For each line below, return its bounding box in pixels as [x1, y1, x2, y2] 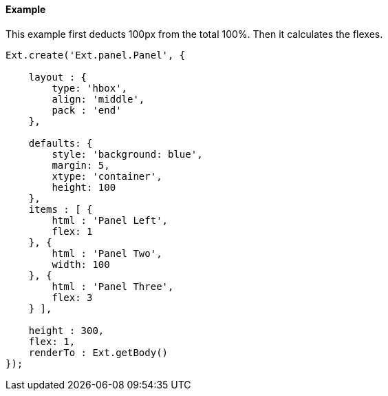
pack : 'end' [52, 104, 122, 116]
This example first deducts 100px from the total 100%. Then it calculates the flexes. [6, 28, 383, 40]
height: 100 [52, 181, 116, 193]
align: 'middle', [52, 93, 145, 105]
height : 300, [28, 324, 105, 336]
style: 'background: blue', [52, 148, 203, 160]
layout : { [28, 71, 87, 83]
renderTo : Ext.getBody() [28, 346, 169, 358]
